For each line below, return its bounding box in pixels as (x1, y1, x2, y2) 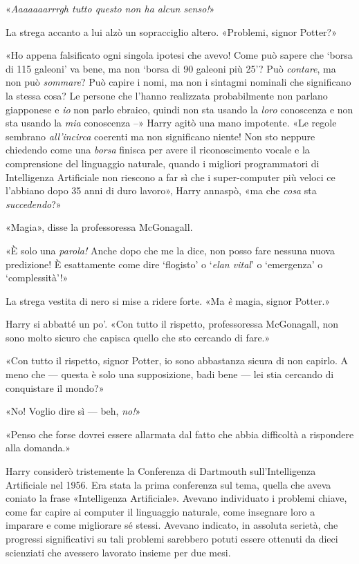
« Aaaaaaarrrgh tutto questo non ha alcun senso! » (6, 1, 215, 15)
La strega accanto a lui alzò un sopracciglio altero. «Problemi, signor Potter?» (6, 24, 337, 39)
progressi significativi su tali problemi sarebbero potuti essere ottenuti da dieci (6, 532, 338, 545)
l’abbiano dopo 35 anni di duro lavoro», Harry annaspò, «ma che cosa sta (6, 183, 317, 198)
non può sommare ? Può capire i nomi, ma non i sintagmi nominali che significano (6, 75, 351, 89)
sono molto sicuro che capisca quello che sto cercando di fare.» (6, 330, 270, 344)
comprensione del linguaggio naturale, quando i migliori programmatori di (6, 156, 320, 170)
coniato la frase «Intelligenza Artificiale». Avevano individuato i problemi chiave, (6, 491, 347, 505)
